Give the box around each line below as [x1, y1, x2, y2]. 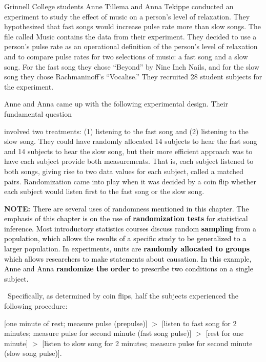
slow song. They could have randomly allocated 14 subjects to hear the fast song [4, 136, 257, 146]
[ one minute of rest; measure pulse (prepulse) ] [4, 317, 148, 328]
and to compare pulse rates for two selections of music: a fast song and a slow [4, 51, 248, 61]
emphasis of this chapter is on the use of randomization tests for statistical [4, 213, 248, 224]
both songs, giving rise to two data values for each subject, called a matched [4, 165, 244, 176]
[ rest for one [206, 328, 244, 338]
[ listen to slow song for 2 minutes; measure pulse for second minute [42, 337, 253, 348]
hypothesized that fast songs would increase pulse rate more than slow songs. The [4, 21, 261, 32]
